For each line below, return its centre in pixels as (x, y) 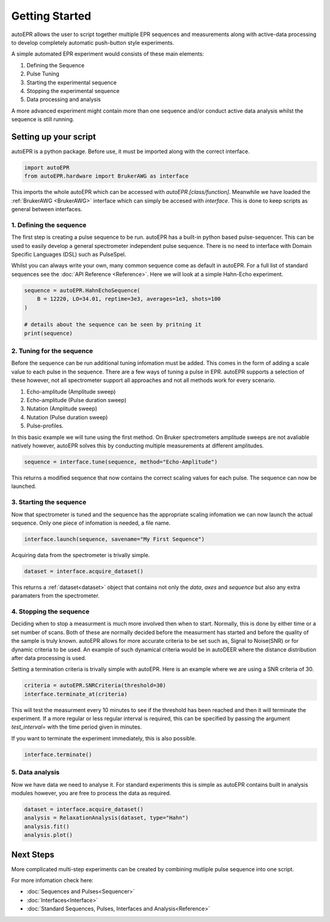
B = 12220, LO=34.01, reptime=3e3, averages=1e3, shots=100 (129, 299)
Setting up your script (53, 137)
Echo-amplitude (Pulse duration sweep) (76, 400)
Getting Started (51, 16)
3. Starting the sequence (49, 502)
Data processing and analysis (64, 99)
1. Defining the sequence (49, 225)
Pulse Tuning (43, 74)
